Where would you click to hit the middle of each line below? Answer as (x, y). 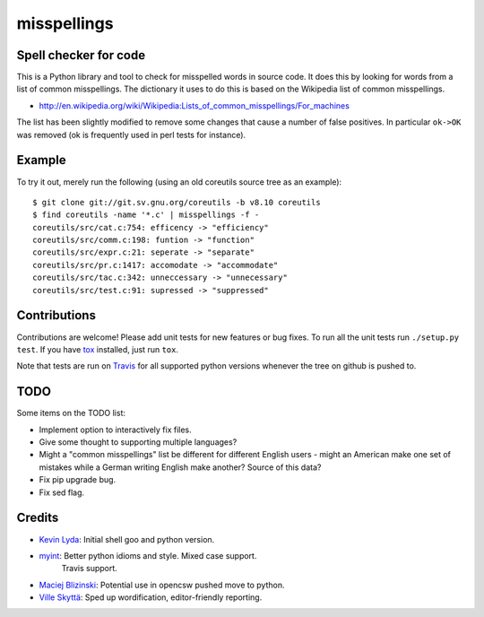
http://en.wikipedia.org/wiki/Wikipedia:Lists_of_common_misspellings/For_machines (194, 105)
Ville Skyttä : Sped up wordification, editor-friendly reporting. (151, 597)
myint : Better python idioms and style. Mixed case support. (148, 555)
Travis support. (90, 569)
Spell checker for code (81, 55)
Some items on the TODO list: (71, 413)
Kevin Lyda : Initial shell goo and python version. (127, 539)
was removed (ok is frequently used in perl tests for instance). (131, 135)
